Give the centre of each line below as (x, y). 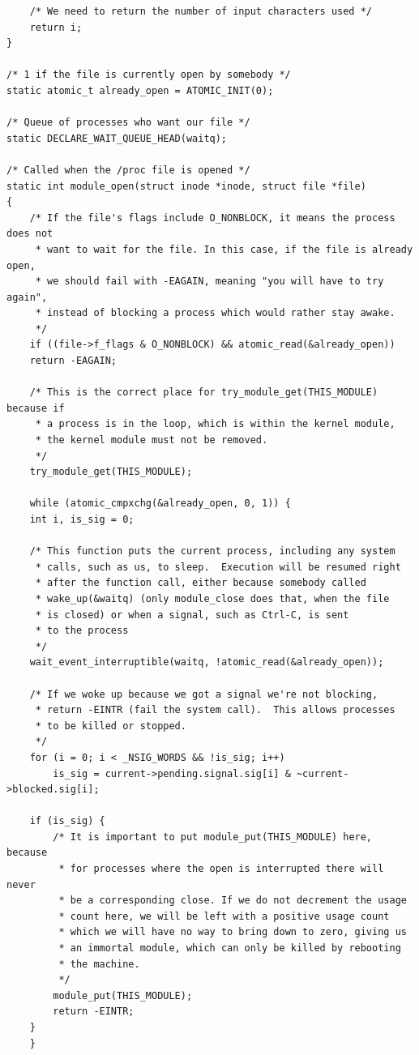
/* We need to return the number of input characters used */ (201, 11)
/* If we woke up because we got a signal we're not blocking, (204, 694)
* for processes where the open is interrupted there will (221, 869)
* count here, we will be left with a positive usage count (224, 916)
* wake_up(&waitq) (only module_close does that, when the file (212, 598)
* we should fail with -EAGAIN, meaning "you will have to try (209, 282)
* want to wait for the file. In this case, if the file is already (224, 249)
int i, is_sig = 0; (82, 519)
